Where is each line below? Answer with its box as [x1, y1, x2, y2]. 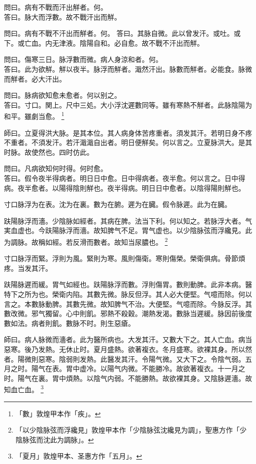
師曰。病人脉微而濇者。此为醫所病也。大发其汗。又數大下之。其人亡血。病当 [4, 334, 252, 345]
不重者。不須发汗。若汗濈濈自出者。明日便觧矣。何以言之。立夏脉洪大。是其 [4, 137, 252, 147]
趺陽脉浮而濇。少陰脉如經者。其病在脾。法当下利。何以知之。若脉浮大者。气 [4, 215, 252, 226]
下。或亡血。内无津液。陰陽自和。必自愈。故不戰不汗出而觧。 [4, 37, 204, 48]
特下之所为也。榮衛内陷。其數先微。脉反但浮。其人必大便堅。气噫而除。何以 [4, 289, 252, 299]
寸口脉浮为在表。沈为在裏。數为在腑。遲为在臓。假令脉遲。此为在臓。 [4, 199, 231, 209]
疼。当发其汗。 [4, 262, 52, 273]
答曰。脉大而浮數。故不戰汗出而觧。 [4, 11, 121, 22]
